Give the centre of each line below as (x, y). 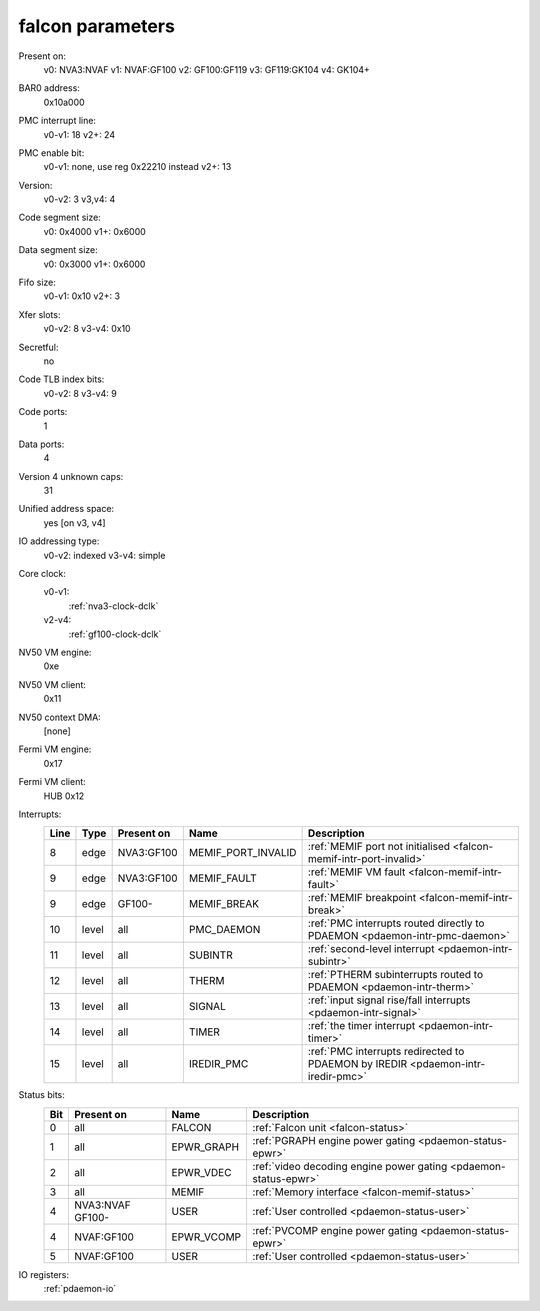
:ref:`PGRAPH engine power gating (334, 1140)
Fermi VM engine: (55, 749)
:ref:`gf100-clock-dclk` (115, 634)
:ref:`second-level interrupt (371, 949)
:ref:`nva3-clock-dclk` (113, 606)
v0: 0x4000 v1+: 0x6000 (95, 231)
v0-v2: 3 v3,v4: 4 (79, 199)
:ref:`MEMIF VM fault (356, 872)
